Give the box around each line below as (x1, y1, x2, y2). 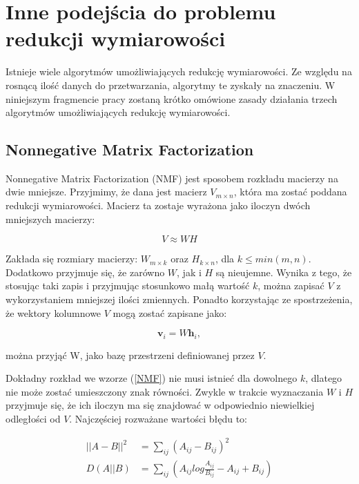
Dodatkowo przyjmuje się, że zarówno (6, 264, 165, 279)
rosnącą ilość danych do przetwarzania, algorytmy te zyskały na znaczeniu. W (6, 77, 336, 92)
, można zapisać (258, 278, 324, 293)
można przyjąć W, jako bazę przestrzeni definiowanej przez (6, 347, 255, 362)
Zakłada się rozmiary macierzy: (6, 251, 138, 266)
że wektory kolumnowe (6, 305, 101, 320)
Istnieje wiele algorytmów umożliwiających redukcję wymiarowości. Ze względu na (6, 64, 352, 79)
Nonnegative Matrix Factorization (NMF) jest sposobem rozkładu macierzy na (6, 171, 338, 185)
